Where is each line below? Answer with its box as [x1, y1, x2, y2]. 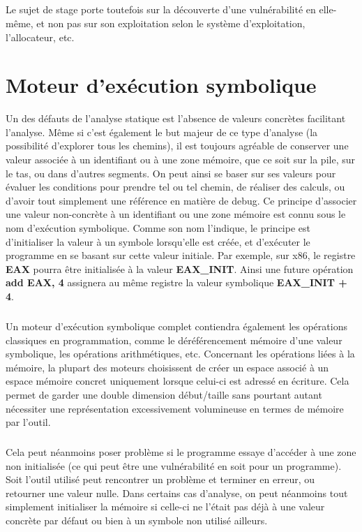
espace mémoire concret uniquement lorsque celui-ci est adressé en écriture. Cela [6, 374, 349, 388]
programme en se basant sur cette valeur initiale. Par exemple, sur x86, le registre [6, 248, 356, 263]
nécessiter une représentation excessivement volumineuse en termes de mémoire [6, 401, 344, 415]
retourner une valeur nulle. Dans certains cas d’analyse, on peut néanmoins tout [6, 485, 348, 500]
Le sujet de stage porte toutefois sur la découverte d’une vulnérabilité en [6, 2, 316, 17]
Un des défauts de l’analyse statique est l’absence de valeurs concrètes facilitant [6, 111, 346, 126]
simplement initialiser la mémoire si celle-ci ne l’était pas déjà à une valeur [6, 499, 325, 514]
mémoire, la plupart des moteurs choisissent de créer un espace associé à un [6, 360, 329, 374]
